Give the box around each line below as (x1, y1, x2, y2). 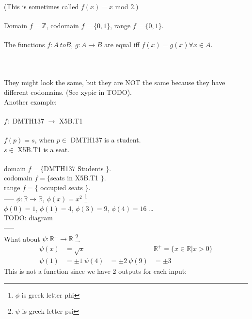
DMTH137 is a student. (70, 134, 141, 144)
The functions (4, 39, 45, 49)
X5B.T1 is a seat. (17, 144, 70, 154)
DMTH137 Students (44, 163, 104, 173)
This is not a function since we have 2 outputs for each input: (4, 266, 187, 276)
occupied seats (40, 182, 83, 192)
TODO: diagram (4, 213, 53, 223)
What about (4, 233, 40, 244)
